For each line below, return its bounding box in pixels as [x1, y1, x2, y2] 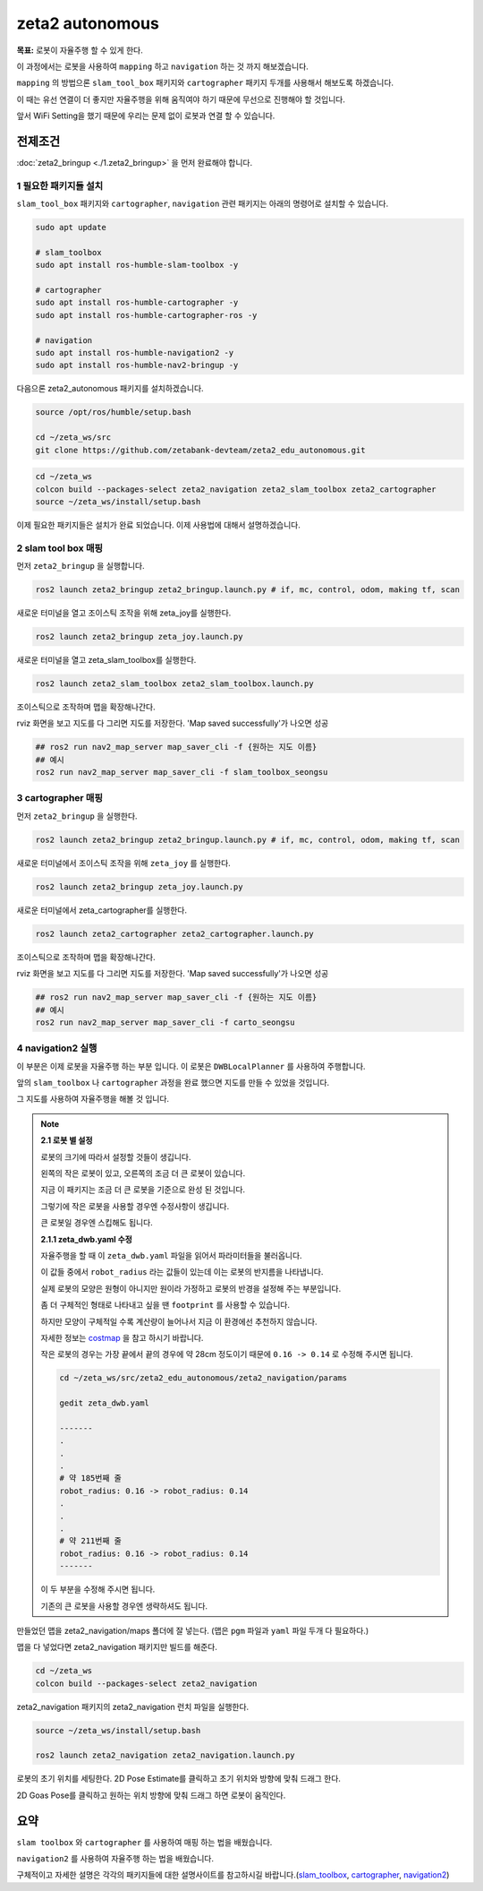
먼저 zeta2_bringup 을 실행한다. [16, 811, 138, 821]
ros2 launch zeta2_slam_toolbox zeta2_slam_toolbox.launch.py [35, 678, 314, 689]
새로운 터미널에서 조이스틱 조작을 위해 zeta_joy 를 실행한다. [16, 857, 232, 868]
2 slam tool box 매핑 [16, 542, 103, 554]
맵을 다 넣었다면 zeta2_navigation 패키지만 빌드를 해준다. [16, 1642, 218, 1653]
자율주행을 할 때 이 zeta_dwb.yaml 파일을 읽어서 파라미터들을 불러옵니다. [40, 1250, 303, 1260]
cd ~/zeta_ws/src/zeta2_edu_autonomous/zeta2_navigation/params [59, 1373, 348, 1383]
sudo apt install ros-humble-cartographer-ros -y [35, 310, 258, 320]
